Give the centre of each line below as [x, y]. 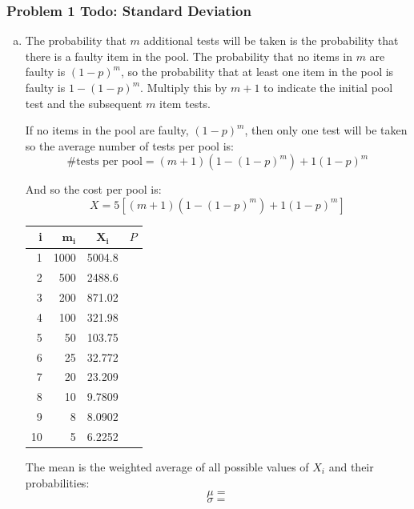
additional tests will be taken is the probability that [271, 40]
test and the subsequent [84, 103]
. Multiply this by [184, 87]
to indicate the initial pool [328, 87]
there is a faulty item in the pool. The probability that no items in [189, 56]
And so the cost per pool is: [93, 189]
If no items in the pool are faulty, [107, 130]
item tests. [185, 103]
